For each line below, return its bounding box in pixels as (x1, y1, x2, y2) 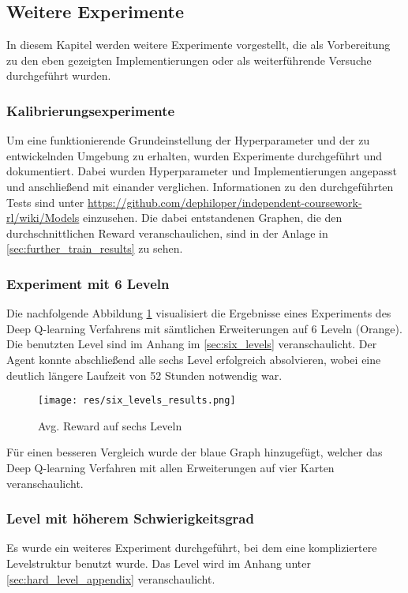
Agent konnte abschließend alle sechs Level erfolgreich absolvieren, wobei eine (6, 351, 381, 367)
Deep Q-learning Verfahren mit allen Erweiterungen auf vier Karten (6, 459, 335, 475)
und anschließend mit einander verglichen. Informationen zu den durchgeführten (6, 178, 394, 194)
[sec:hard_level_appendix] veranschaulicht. (6, 570, 215, 587)
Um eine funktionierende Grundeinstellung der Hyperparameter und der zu (6, 132, 370, 148)
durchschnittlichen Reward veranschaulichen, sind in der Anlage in (6, 224, 328, 241)
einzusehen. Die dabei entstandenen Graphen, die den (82, 209, 342, 226)
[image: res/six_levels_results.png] (38, 395, 236, 407)
